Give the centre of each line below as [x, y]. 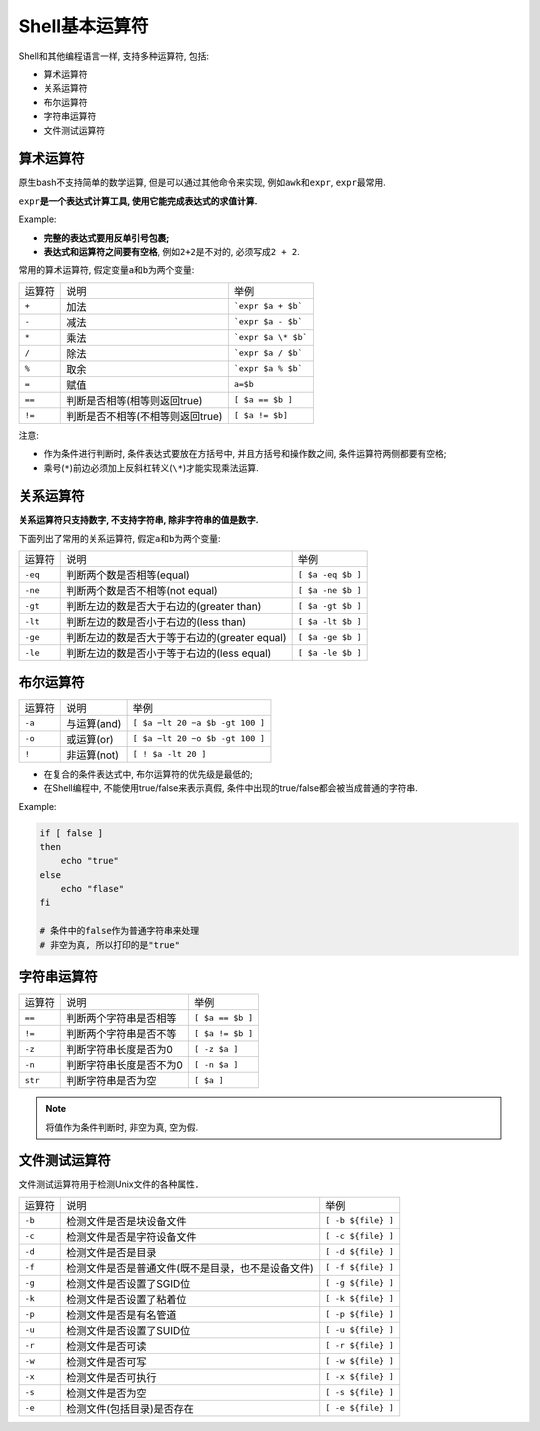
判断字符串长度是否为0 [120, 1050]
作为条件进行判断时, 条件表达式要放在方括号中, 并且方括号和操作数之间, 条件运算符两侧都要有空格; [245, 454]
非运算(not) [93, 755]
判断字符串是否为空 [111, 1081]
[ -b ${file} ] [359, 1220]
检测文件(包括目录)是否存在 [130, 1408]
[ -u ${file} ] [359, 1330]
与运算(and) [94, 723]
